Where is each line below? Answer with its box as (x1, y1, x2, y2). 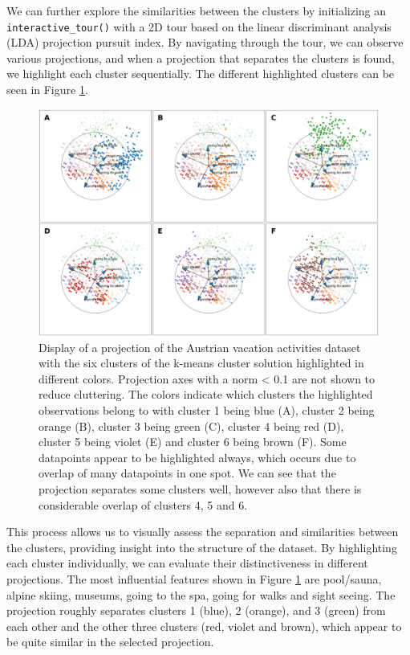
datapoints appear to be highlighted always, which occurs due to (39, 448, 356, 465)
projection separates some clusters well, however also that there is (39, 480, 362, 497)
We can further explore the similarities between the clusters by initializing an (6, 2, 387, 18)
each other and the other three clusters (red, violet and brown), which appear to (6, 617, 402, 634)
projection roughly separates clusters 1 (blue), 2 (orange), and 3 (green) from (6, 602, 386, 619)
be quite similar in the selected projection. (6, 633, 214, 650)
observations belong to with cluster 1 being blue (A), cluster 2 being (39, 401, 375, 418)
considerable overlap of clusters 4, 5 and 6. (39, 496, 248, 513)
